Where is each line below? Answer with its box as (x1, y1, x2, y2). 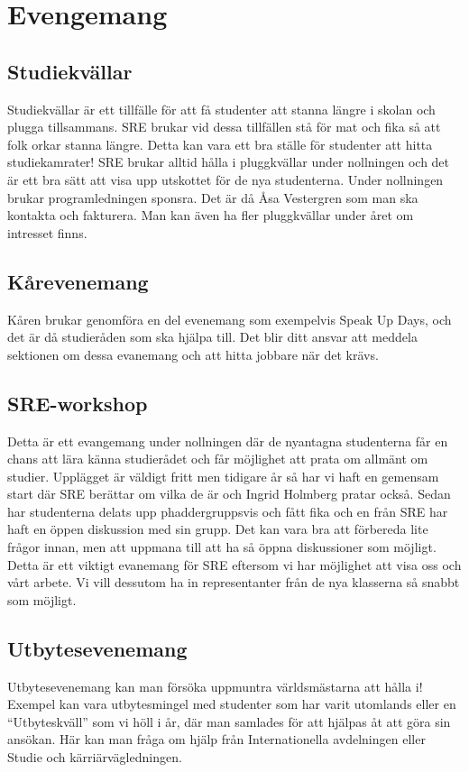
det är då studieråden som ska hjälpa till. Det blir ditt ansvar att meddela (7, 327, 418, 346)
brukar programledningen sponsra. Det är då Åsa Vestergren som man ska (7, 188, 418, 207)
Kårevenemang (7, 267, 149, 295)
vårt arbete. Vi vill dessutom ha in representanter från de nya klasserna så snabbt (7, 573, 460, 592)
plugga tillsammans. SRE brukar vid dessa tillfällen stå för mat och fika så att (7, 117, 441, 136)
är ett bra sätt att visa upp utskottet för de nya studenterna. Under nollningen (7, 170, 444, 188)
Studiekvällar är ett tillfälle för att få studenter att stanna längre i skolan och (7, 99, 436, 118)
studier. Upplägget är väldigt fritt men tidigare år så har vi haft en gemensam (7, 466, 439, 485)
